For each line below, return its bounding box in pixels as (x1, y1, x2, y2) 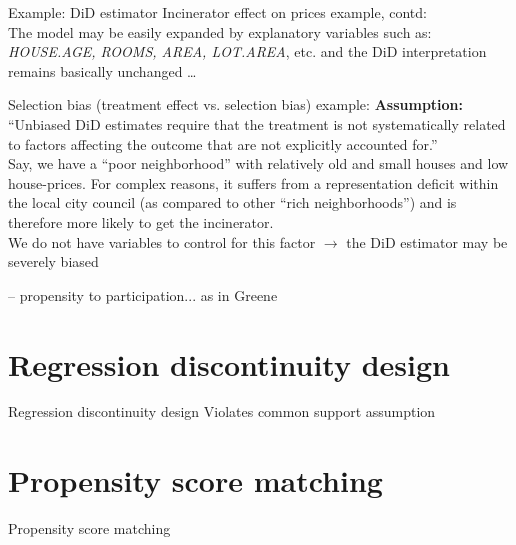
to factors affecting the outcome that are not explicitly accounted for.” (8, 133, 438, 154)
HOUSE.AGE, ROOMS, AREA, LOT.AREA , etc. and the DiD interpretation (8, 41, 487, 62)
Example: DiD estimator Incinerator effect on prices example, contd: (8, 2, 427, 22)
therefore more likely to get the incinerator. (8, 211, 274, 232)
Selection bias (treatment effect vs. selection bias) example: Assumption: (8, 94, 464, 115)
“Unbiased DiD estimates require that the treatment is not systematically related (8, 113, 506, 134)
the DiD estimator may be (346, 231, 508, 252)
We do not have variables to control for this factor (8, 231, 316, 252)
